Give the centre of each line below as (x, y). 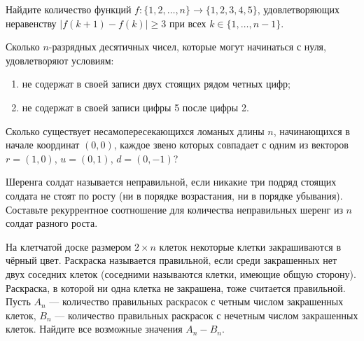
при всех (188, 23)
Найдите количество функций (69, 9)
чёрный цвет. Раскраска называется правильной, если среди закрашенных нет (171, 260)
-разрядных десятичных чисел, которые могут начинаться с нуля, (187, 47)
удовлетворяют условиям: (60, 60)
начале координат (43, 145)
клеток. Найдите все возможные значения (94, 329)
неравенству (31, 23)
